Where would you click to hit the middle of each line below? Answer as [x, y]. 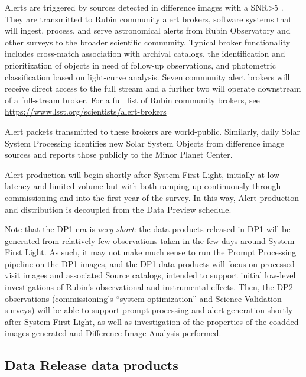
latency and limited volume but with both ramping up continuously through [143, 186]
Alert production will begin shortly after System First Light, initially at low [142, 174]
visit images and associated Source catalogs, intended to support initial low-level [150, 275]
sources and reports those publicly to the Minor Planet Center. [119, 155]
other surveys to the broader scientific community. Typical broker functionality [148, 42]
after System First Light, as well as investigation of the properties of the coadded [152, 321]
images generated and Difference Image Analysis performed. [113, 333]
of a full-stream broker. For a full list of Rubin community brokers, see [132, 100]
